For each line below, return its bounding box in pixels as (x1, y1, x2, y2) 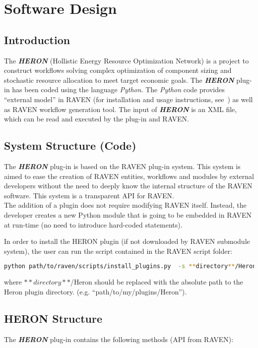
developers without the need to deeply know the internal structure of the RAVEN (4, 180, 253, 191)
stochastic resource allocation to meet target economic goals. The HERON (4, 74, 234, 85)
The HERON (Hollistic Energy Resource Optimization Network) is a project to (4, 55, 249, 65)
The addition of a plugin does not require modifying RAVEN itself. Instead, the (4, 200, 247, 210)
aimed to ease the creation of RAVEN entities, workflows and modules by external (4, 171, 254, 181)
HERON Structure (4, 310, 103, 326)
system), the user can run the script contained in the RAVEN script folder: (4, 245, 232, 256)
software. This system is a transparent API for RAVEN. (4, 190, 175, 200)
